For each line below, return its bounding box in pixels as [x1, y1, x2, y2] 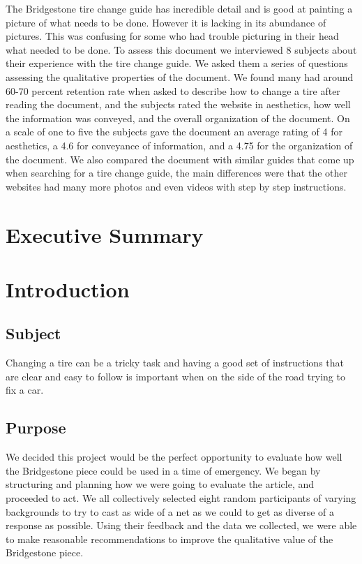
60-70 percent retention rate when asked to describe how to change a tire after [6, 83, 340, 98]
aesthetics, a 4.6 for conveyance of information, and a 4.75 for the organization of [6, 138, 353, 152]
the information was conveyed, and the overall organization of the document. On [6, 110, 350, 125]
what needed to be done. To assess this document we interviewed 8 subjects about [6, 42, 357, 57]
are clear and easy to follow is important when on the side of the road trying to [6, 369, 345, 383]
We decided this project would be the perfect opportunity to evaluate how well [6, 450, 342, 464]
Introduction [6, 274, 130, 303]
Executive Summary [6, 220, 204, 248]
